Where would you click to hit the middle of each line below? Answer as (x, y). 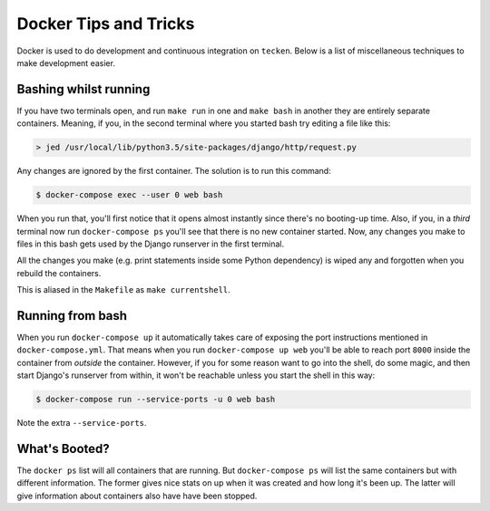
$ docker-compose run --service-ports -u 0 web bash (156, 400)
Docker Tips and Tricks (106, 24)
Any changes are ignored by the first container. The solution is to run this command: (174, 171)
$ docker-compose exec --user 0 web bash (129, 195)
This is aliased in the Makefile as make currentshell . (123, 290)
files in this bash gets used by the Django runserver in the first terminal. (151, 244)
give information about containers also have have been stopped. (137, 496)
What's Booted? (64, 448)
